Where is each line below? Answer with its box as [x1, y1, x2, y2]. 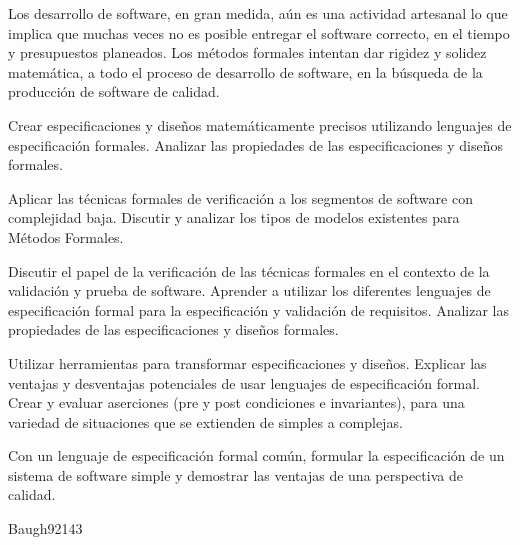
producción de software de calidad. [8, 81, 220, 102]
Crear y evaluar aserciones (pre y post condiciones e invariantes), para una [8, 392, 465, 413]
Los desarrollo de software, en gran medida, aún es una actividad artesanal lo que [8, 3, 508, 23]
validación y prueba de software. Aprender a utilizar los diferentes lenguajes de [8, 280, 491, 301]
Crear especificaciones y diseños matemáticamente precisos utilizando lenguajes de [8, 114, 512, 135]
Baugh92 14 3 [8, 518, 83, 539]
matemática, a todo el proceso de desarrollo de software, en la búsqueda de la [8, 61, 483, 82]
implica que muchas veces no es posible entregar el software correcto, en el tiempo [8, 22, 510, 43]
